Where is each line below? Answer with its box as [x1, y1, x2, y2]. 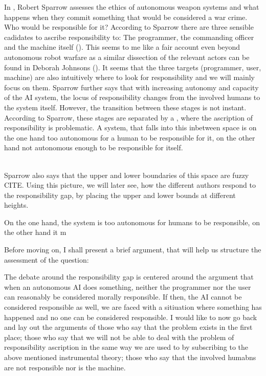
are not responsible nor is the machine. [4, 362, 126, 372]
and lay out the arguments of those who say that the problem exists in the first [4, 322, 253, 332]
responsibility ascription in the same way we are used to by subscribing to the [4, 342, 249, 352]
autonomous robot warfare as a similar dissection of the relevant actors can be [4, 51, 250, 62]
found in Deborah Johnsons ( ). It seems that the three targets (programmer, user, [4, 62, 261, 72]
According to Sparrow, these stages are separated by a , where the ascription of [4, 112, 253, 123]
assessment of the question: [4, 254, 89, 265]
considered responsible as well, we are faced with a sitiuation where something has [4, 302, 262, 312]
